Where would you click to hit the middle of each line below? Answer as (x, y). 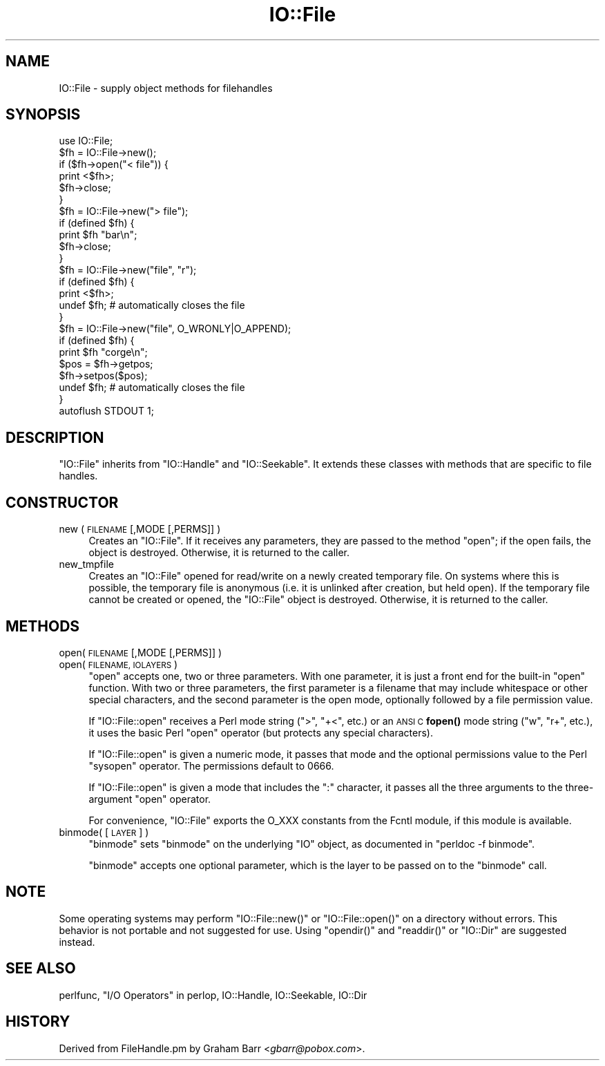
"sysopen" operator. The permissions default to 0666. (211, 765)
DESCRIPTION (55, 437)
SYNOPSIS (43, 115)
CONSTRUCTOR (62, 502)
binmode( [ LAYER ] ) (104, 832)
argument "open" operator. (150, 799)
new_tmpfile (86, 564)
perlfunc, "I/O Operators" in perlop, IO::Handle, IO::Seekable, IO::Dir (213, 995)
